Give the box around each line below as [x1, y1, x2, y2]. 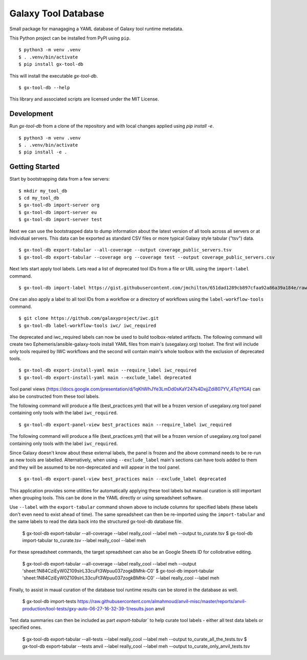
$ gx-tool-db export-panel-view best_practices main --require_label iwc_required [18, 421, 232, 428]
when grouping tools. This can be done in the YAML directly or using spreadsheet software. [9, 494, 203, 500]
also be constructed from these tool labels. [9, 393, 100, 399]
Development [9, 109, 54, 118]
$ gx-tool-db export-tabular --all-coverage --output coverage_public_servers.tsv [18, 247, 232, 253]
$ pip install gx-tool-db [18, 62, 84, 67]
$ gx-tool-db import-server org [18, 202, 100, 208]
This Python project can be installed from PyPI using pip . [9, 35, 131, 41]
